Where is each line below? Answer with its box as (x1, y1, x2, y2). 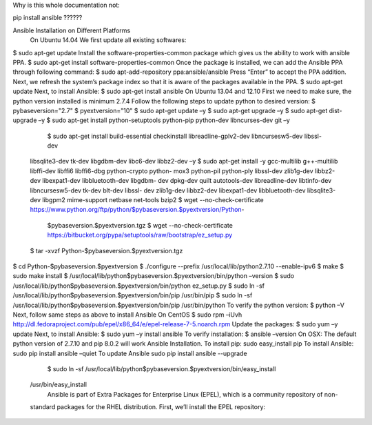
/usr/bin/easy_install (30, 380, 87, 389)
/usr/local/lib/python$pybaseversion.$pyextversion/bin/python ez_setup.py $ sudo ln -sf (12, 281, 265, 290)
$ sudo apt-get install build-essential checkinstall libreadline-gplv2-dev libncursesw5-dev (47, 132, 303, 140)
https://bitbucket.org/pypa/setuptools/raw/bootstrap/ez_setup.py (47, 231, 233, 239)
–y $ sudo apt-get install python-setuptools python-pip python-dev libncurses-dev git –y (38, 116, 291, 124)
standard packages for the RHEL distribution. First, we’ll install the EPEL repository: (30, 403, 265, 411)
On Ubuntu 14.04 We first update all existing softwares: (30, 36, 187, 44)
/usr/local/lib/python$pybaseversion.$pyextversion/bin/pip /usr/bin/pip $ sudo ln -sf (12, 291, 253, 299)
